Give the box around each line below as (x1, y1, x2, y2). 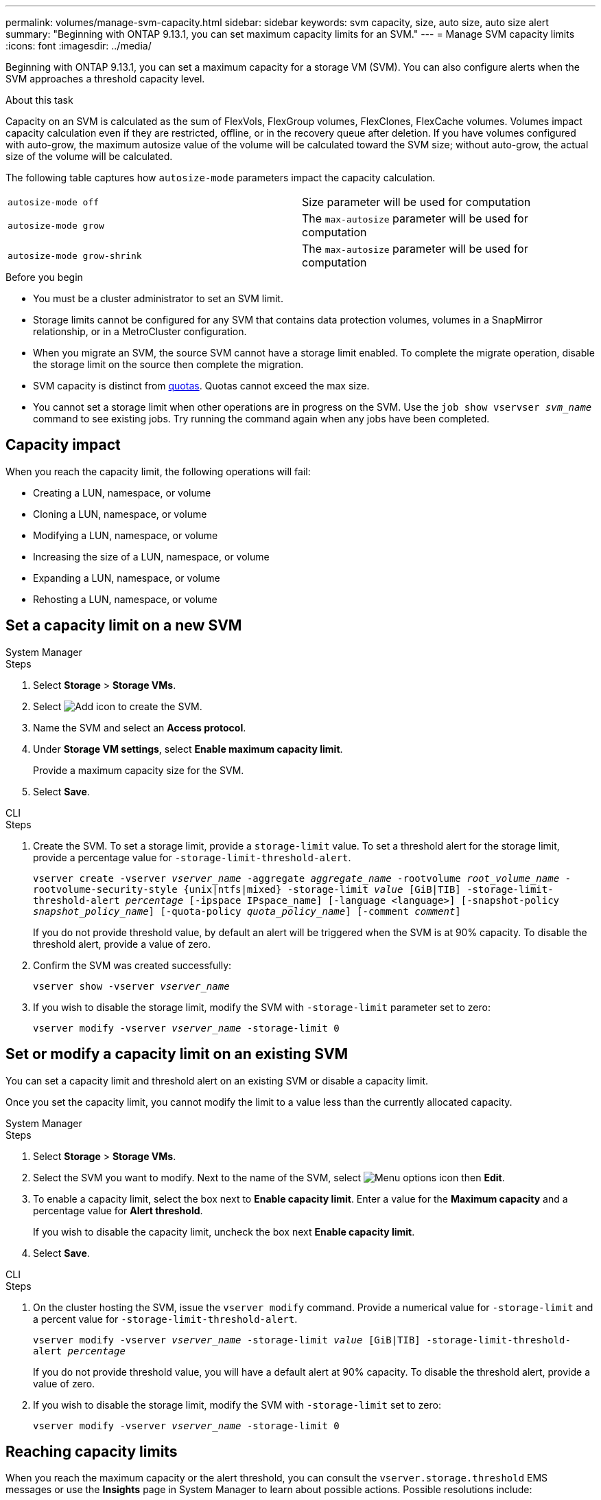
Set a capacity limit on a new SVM (5, 617, 242, 635)
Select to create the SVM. (33, 700, 202, 712)
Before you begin (5, 271, 83, 283)
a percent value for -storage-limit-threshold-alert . (33, 1312, 298, 1325)
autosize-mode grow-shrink (8, 250, 142, 261)
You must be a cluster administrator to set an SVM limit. (33, 293, 283, 304)
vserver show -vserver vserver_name (33, 980, 230, 992)
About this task (5, 94, 73, 106)
